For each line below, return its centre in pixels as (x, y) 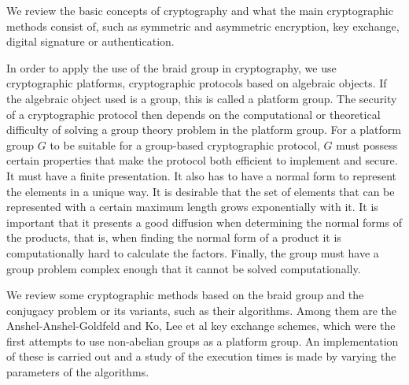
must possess (367, 144)
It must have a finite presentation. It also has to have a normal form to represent (201, 175)
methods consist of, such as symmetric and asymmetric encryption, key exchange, (203, 26)
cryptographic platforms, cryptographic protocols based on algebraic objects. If (197, 83)
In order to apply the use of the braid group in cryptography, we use (171, 67)
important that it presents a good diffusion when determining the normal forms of (204, 222)
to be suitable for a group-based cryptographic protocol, (185, 144)
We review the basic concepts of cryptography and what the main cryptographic (200, 10)
